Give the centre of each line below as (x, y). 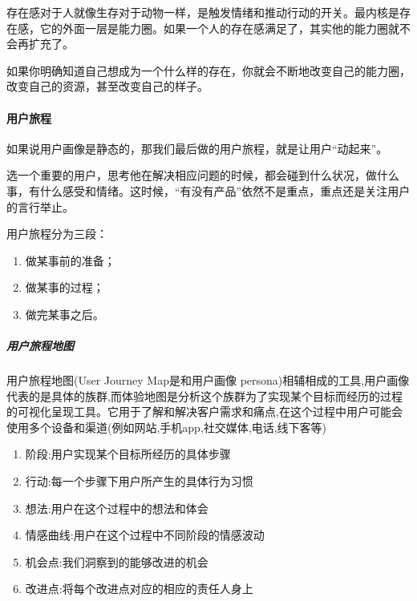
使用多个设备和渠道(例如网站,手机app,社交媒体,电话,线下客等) (167, 427)
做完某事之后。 (65, 314)
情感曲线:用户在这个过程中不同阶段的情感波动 (145, 535)
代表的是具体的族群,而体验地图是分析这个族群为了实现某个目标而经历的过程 (204, 395)
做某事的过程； (65, 287)
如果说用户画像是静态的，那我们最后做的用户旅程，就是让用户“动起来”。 (197, 148)
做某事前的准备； (70, 260)
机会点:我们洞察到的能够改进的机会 (117, 561)
